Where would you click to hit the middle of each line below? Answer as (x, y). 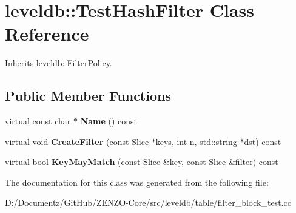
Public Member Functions (88, 96)
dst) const (263, 141)
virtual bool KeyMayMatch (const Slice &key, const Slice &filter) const (142, 162)
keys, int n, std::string (196, 141)
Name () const (109, 121)
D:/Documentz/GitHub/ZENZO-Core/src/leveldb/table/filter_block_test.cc (148, 202)
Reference (47, 34)
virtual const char (38, 121)
